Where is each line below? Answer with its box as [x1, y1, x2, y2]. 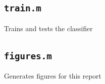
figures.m [4, 50, 52, 61]
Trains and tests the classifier [4, 23, 93, 33]
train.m [4, 3, 42, 14]
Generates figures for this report [4, 71, 102, 81]
